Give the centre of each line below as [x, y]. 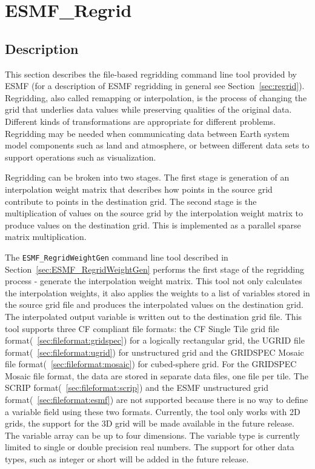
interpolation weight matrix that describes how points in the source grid [139, 189]
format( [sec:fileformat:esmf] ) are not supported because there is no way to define [157, 400]
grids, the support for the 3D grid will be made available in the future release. [150, 423]
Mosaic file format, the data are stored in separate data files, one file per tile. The [157, 375]
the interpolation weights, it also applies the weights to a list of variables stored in [157, 292]
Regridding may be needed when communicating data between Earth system [147, 133]
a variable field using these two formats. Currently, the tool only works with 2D [153, 411]
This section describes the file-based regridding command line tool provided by [151, 74]
